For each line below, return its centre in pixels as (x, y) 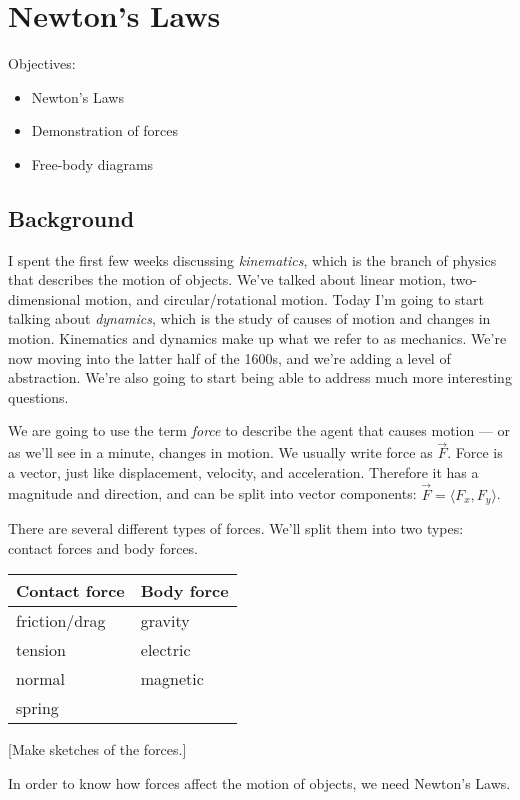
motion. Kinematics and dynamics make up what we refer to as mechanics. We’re (257, 338)
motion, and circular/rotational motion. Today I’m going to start (284, 298)
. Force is (475, 452)
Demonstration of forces (105, 130)
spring (37, 708)
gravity (165, 621)
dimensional (44, 298)
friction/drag (61, 621)
